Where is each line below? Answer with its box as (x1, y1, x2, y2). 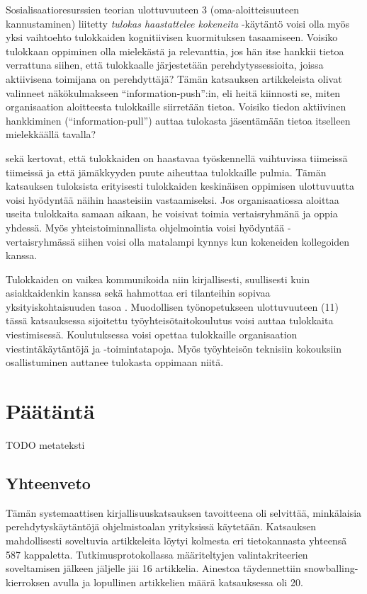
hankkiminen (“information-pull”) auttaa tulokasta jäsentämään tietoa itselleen (6, 113, 351, 127)
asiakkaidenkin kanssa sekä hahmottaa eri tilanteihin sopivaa (6, 285, 271, 300)
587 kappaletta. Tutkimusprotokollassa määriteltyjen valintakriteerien (6, 547, 308, 561)
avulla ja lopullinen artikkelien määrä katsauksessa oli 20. (53, 574, 303, 589)
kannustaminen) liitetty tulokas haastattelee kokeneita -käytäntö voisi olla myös (6, 16, 350, 30)
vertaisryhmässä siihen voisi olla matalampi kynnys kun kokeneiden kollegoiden (6, 234, 350, 249)
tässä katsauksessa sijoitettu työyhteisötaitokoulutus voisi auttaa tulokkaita (6, 313, 334, 328)
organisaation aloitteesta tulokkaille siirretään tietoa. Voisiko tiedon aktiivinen (6, 99, 346, 114)
